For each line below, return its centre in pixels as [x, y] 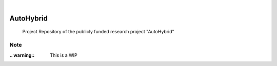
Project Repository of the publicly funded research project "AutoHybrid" [98, 32]
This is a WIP [64, 55]
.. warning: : [22, 55]
